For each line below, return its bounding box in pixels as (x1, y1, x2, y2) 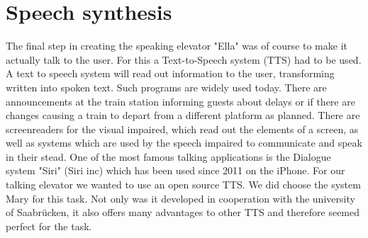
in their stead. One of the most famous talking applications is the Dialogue (6, 149, 331, 164)
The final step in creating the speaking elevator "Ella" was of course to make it (6, 38, 347, 53)
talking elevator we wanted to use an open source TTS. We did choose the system (6, 177, 361, 192)
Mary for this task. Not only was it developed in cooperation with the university (6, 191, 355, 205)
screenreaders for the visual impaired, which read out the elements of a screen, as (6, 121, 359, 136)
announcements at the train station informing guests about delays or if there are (6, 93, 355, 108)
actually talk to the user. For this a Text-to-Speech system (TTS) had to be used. (6, 52, 362, 67)
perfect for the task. (6, 218, 92, 233)
